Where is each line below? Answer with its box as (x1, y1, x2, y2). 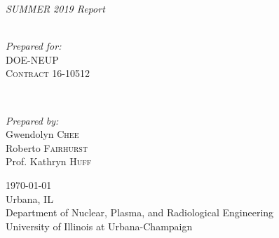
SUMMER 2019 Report (6, 1, 105, 15)
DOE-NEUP (6, 52, 59, 66)
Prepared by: (6, 113, 59, 127)
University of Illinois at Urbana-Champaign (6, 218, 193, 233)
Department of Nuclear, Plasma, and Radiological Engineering (6, 205, 274, 220)
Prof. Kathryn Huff (6, 154, 92, 169)
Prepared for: (6, 38, 62, 53)
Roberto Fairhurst (6, 140, 88, 155)
